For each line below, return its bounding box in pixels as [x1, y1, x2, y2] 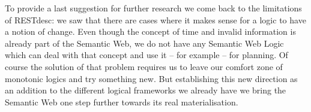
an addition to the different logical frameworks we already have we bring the [5, 84, 286, 96]
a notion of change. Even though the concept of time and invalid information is [5, 25, 296, 38]
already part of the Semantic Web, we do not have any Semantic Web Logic [5, 37, 284, 49]
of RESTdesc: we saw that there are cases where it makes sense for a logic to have [5, 13, 306, 26]
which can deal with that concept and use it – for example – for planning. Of [5, 49, 288, 61]
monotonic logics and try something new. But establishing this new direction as [5, 72, 298, 84]
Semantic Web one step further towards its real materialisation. [5, 95, 238, 108]
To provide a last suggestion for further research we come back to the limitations [5, 2, 302, 14]
